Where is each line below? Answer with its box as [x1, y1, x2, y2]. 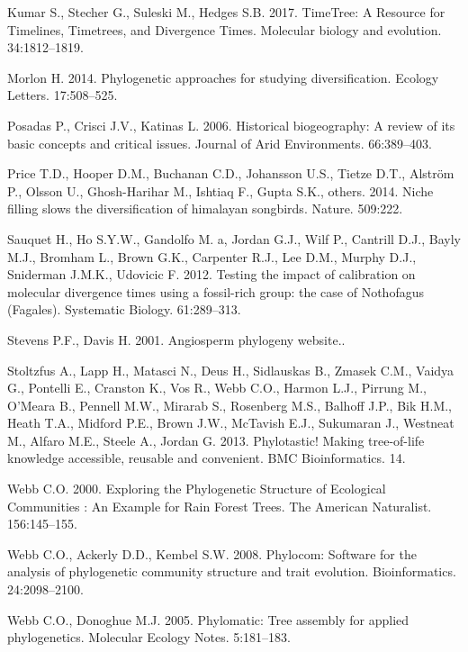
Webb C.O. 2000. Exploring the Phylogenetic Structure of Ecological [7, 479, 386, 498]
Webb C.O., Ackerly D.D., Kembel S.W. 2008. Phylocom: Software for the [7, 544, 417, 563]
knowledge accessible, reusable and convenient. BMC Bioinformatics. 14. [7, 448, 406, 467]
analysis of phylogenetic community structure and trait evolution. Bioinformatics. [7, 562, 456, 581]
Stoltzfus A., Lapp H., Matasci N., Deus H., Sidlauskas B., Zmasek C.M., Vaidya [7, 360, 454, 379]
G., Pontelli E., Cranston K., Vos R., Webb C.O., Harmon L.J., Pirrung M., [7, 378, 427, 397]
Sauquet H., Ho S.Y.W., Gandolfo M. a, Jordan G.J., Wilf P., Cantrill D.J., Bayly [7, 229, 461, 248]
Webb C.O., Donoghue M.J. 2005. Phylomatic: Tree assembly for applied [7, 610, 409, 629]
